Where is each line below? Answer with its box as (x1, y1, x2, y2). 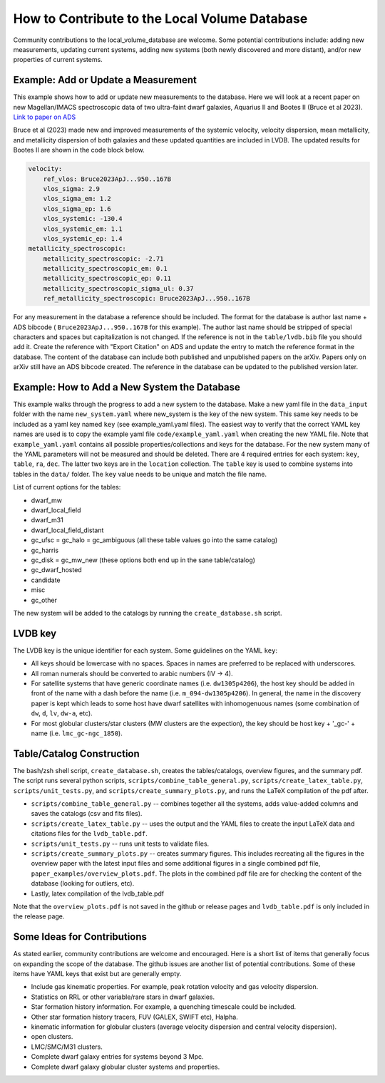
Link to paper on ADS (13, 113, 76, 121)
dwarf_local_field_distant (31, 526, 104, 534)
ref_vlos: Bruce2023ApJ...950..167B (43, 175, 171, 183)
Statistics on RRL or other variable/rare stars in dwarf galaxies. (31, 993, 215, 1001)
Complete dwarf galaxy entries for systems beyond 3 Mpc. (31, 1052, 204, 1061)
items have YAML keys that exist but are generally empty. (13, 970, 182, 978)
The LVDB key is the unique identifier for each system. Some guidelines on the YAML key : (13, 646, 278, 655)
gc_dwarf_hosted (31, 566, 82, 574)
